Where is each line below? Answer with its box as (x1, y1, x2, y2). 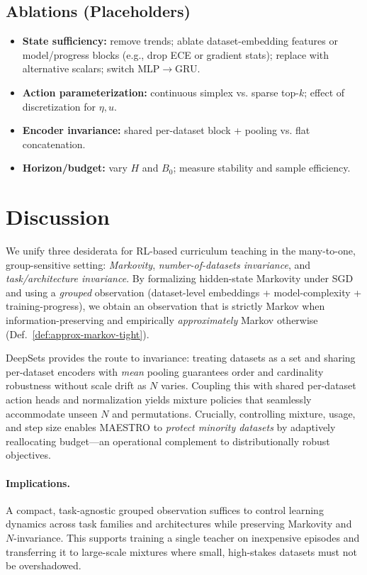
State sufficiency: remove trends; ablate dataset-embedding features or (22, 33, 338, 48)
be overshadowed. (6, 558, 81, 573)
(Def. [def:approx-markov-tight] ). (6, 326, 149, 341)
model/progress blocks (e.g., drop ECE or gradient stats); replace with (22, 47, 329, 62)
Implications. (6, 475, 70, 490)
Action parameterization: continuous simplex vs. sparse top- (22, 84, 299, 99)
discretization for (22, 99, 96, 113)
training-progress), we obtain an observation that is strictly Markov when (6, 298, 325, 313)
